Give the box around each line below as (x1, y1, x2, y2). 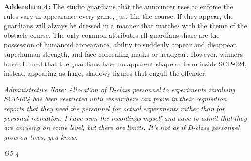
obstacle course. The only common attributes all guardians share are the (4, 30, 220, 40)
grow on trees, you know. (4, 131, 78, 142)
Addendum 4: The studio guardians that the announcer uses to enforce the (4, 1, 233, 11)
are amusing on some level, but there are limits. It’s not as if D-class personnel (4, 122, 240, 132)
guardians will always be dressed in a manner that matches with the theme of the (4, 20, 247, 31)
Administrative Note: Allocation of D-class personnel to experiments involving (4, 84, 235, 94)
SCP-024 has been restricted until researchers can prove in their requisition (4, 94, 227, 104)
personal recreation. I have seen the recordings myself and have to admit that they (4, 113, 247, 123)
